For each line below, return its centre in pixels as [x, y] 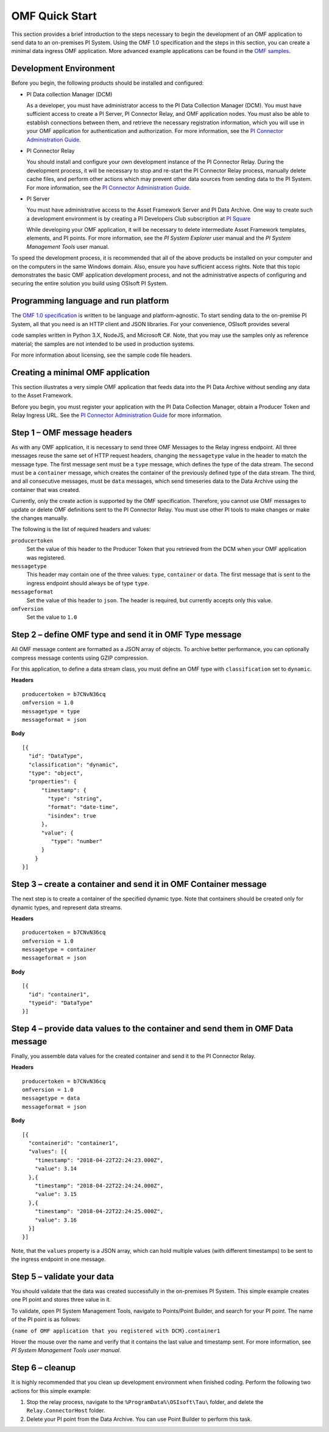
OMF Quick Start [54, 16]
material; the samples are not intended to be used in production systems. [103, 344]
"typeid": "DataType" [61, 1003]
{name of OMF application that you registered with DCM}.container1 [116, 1331]
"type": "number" [77, 842]
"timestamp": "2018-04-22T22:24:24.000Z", [99, 1185]
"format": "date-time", [83, 807]
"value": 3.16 [56, 1220]
